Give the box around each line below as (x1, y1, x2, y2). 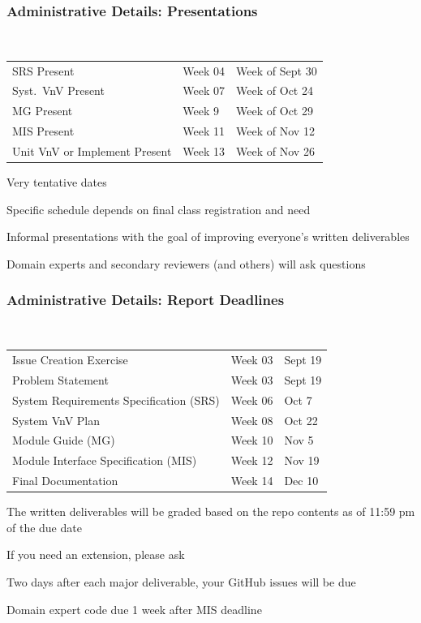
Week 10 (230, 432, 273, 449)
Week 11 (183, 122, 226, 140)
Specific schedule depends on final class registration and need (6, 200, 311, 217)
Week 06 (230, 391, 273, 408)
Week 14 (230, 472, 273, 489)
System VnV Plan (12, 411, 101, 428)
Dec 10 (284, 472, 319, 489)
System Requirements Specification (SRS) (12, 391, 220, 408)
